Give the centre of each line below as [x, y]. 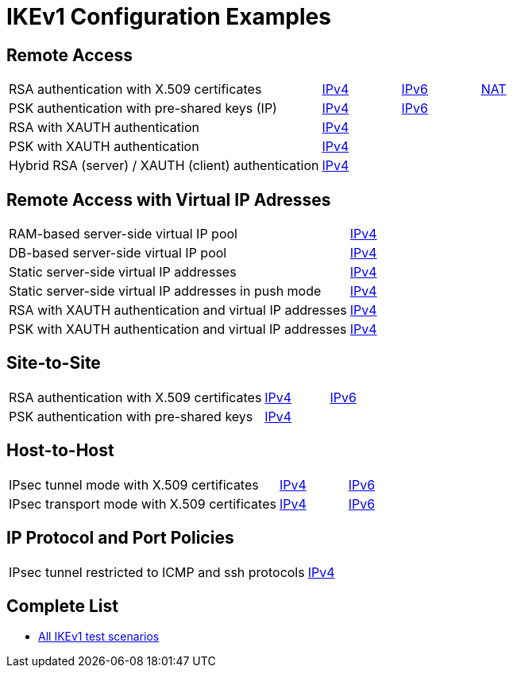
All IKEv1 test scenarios [99, 637]
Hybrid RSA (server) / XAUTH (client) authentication [164, 166]
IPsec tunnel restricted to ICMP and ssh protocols [157, 572]
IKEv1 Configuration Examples [169, 17]
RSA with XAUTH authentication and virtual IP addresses [178, 310]
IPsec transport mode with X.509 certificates [143, 504]
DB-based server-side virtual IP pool [118, 253]
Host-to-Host [60, 451]
